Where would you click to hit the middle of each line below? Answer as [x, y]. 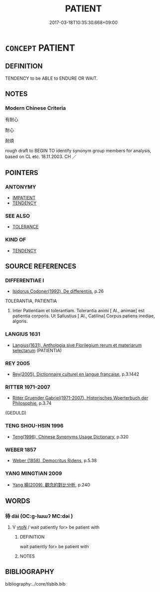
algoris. [20, 321]
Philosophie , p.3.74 [32, 403]
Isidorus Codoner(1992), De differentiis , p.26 [58, 291]
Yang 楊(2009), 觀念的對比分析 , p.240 [51, 485]
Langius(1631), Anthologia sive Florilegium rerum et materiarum [77, 345]
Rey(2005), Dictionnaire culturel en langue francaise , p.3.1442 [76, 374]
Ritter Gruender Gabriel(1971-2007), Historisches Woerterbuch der [80, 398]
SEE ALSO [18, 216]
